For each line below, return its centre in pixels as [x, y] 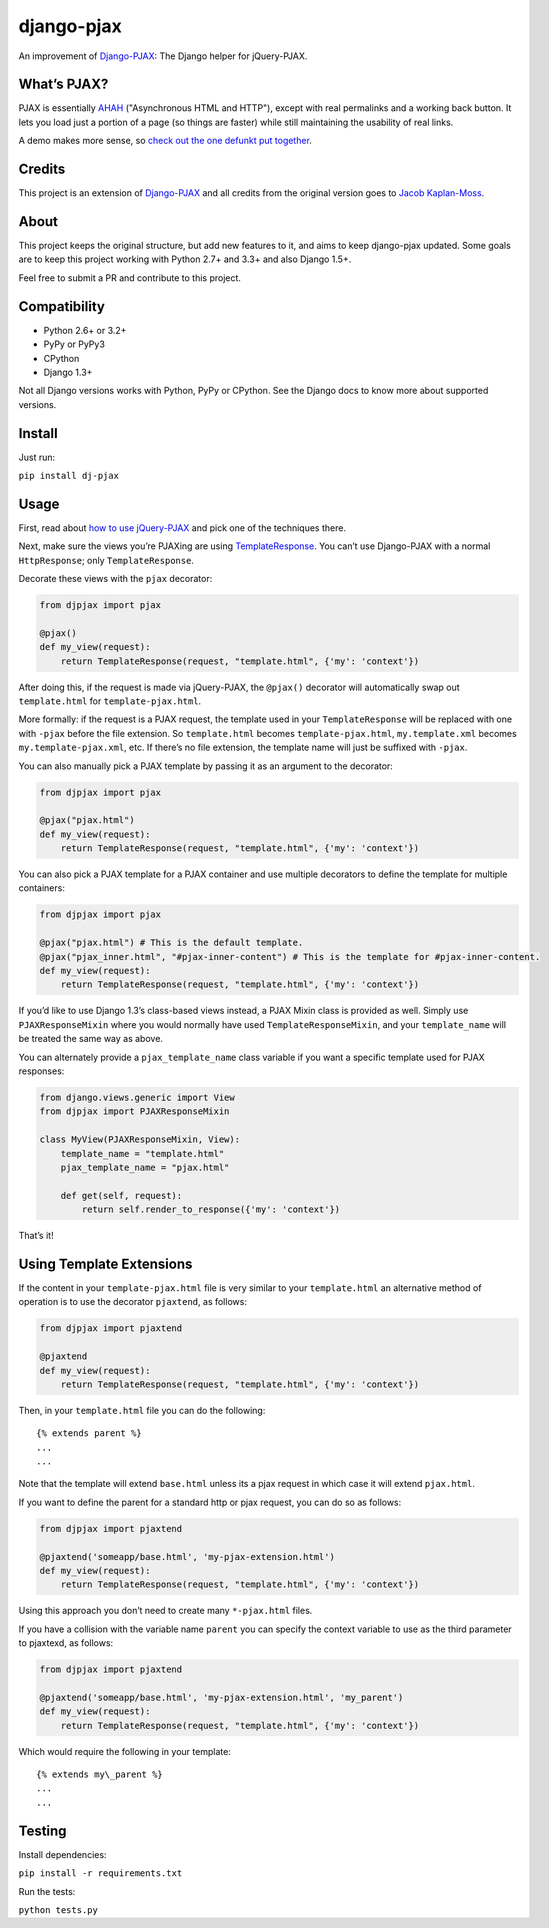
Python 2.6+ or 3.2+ [85, 330]
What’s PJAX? [63, 84]
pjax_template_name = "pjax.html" [145, 1167]
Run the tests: [47, 1891]
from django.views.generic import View [137, 1097]
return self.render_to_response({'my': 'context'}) [211, 1209]
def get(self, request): [121, 1195]
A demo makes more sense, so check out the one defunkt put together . [165, 141]
